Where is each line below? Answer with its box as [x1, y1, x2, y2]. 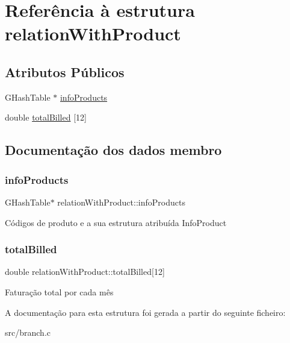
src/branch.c [5, 326, 51, 339]
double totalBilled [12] [5, 111, 87, 124]
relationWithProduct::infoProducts [57, 195, 185, 208]
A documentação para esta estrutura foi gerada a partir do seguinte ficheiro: [5, 306, 286, 318]
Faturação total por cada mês [5, 285, 114, 298]
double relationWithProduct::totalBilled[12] [5, 265, 165, 278]
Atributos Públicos [5, 62, 125, 81]
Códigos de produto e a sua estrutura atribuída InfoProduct [5, 216, 227, 228]
